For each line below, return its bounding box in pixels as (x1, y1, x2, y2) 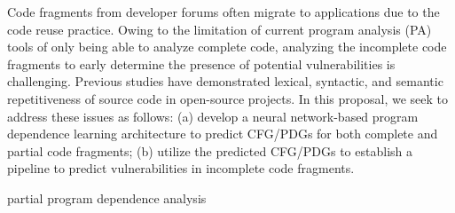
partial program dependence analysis (7, 188, 207, 207)
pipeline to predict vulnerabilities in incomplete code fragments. (7, 159, 355, 177)
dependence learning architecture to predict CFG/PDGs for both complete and (7, 124, 438, 143)
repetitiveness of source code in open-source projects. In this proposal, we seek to (7, 89, 448, 107)
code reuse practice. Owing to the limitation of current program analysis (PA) (7, 20, 432, 38)
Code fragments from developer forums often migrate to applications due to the (7, 3, 440, 20)
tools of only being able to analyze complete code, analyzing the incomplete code (7, 37, 447, 56)
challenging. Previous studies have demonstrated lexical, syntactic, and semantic (7, 72, 443, 91)
